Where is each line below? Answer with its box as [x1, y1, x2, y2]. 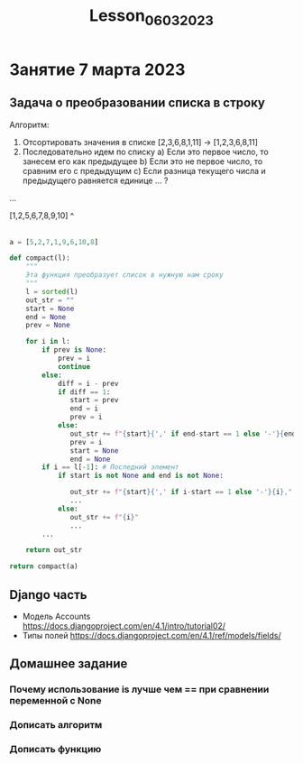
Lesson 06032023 [88, 5, 215, 29]
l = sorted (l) [25, 287, 78, 296]
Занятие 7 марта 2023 [9, 60, 186, 79]
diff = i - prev [57, 379, 119, 388]
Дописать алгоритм [9, 719, 103, 732]
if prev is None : [41, 345, 106, 354]
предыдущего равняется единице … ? [22, 175, 169, 186]
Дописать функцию [9, 743, 102, 756]
